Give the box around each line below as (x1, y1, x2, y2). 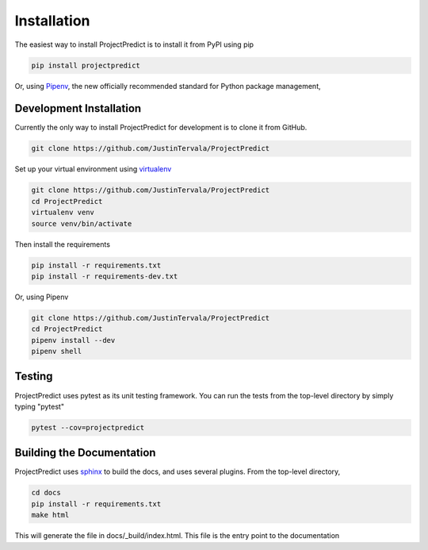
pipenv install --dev (31, 336, 116, 344)
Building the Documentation (14, 446, 156, 460)
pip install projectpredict (31, 60, 140, 70)
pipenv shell (31, 347, 82, 356)
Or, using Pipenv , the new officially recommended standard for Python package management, (14, 81, 321, 90)
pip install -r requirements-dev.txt (31, 271, 178, 281)
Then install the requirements (14, 239, 111, 249)
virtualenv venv (31, 208, 95, 217)
